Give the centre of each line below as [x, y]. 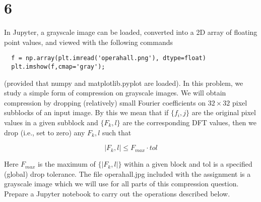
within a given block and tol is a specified [188, 164]
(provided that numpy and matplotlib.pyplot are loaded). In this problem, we [124, 83]
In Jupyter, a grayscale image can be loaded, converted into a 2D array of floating [131, 32]
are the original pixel [224, 112]
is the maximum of [67, 164]
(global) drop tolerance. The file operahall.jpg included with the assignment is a [127, 173]
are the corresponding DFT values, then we [189, 122]
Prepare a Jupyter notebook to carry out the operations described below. [117, 193]
